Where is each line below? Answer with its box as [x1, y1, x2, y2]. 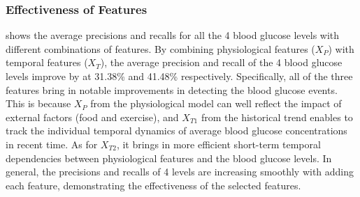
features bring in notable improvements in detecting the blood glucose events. [6, 82, 338, 97]
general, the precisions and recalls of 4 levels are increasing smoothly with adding [6, 164, 354, 179]
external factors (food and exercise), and [6, 109, 179, 124]
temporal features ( [6, 55, 88, 70]
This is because [6, 96, 71, 111]
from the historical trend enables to [201, 109, 353, 124]
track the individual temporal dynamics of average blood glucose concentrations [6, 123, 347, 138]
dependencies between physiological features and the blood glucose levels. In [6, 150, 332, 165]
